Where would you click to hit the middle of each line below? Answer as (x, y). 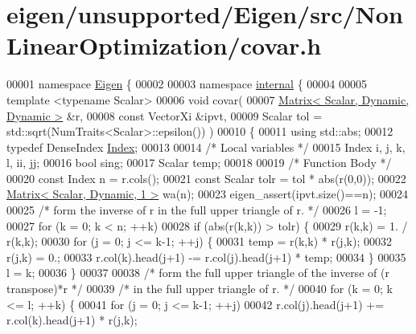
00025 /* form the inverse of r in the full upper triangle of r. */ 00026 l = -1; (197, 210)
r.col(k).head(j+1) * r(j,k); (72, 320)
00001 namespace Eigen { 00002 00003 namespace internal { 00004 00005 (187, 84)
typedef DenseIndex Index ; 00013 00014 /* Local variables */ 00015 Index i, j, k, (206, 147)
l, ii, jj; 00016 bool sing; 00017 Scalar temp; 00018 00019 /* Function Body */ (199, 163)
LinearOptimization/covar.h (164, 45)
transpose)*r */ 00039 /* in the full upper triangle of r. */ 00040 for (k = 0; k (200, 289)
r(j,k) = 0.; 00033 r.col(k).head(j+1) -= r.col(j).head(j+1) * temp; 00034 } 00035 (206, 257)
